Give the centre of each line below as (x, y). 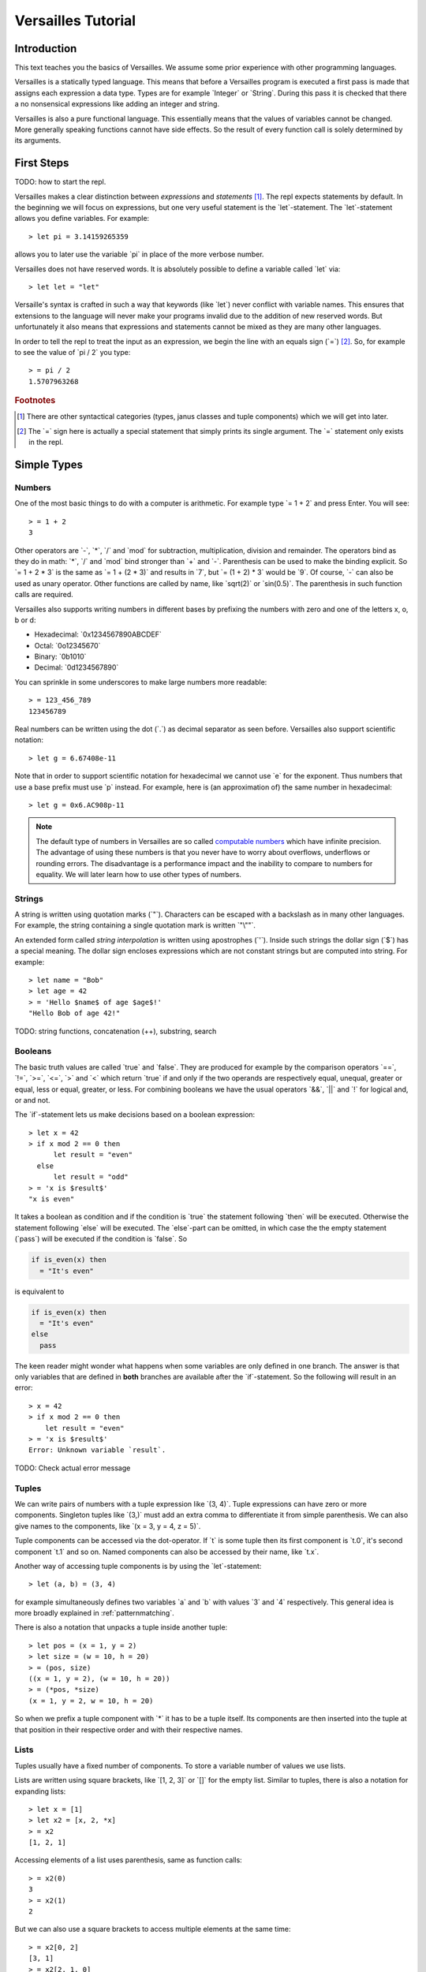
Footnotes (35, 401)
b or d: (25, 620)
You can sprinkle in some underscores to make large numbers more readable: (141, 682)
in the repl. (46, 443)
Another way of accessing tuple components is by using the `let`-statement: (138, 1566)
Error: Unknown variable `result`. (97, 1450)
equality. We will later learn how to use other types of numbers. (139, 874)
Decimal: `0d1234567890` (77, 667)
